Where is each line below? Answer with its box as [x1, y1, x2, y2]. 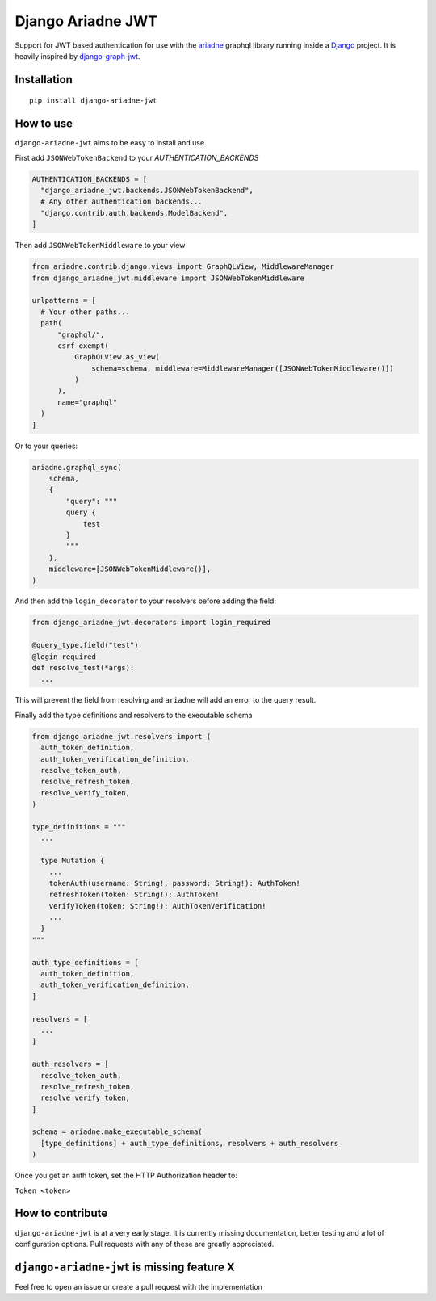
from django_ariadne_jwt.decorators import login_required [31, 618, 270, 627]
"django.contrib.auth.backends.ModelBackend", [40, 208, 228, 217]
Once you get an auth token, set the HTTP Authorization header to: [15, 1171, 237, 1181]
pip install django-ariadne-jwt [29, 96, 157, 105]
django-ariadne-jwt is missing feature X [15, 1260, 235, 1274]
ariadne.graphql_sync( [31, 463, 122, 472]
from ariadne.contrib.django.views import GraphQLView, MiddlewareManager [31, 262, 335, 271]
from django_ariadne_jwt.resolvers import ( [31, 732, 212, 741]
